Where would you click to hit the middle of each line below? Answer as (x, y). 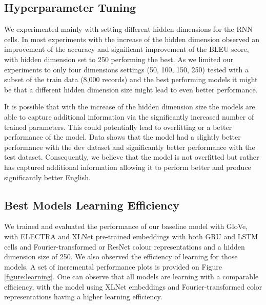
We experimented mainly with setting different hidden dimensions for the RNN (128, 29)
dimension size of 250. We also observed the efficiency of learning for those (121, 256)
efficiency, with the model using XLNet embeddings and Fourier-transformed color (133, 286)
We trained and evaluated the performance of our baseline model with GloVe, (126, 226)
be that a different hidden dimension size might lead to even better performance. (131, 89)
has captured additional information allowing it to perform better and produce (128, 167)
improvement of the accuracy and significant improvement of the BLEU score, (127, 49)
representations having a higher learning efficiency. (83, 297)
